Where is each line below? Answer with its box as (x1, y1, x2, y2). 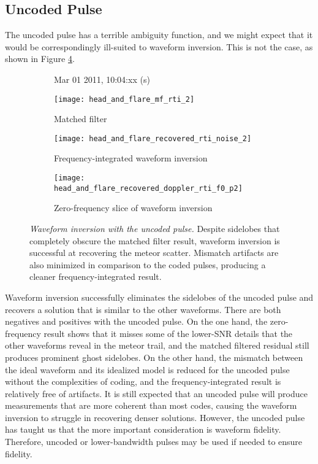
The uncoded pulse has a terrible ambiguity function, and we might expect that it (5, 28, 313, 41)
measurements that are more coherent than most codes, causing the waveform (5, 399, 297, 412)
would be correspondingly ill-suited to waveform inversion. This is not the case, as (5, 40, 313, 53)
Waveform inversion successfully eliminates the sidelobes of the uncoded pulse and (5, 290, 314, 303)
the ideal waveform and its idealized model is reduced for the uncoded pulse (5, 363, 290, 376)
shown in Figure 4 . (5, 52, 75, 65)
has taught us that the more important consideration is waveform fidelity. (5, 423, 281, 436)
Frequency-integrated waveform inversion (54, 152, 208, 164)
